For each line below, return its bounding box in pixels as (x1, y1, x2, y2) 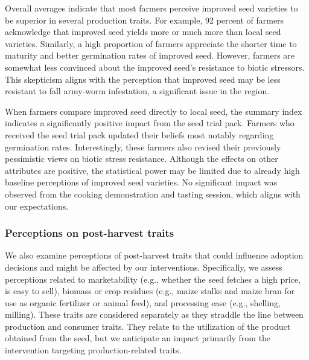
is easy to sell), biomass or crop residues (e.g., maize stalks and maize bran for (5, 284, 295, 297)
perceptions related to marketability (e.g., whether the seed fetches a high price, (5, 272, 301, 285)
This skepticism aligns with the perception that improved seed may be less (5, 72, 281, 85)
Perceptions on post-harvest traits (5, 225, 174, 240)
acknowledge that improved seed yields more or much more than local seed (5, 25, 281, 38)
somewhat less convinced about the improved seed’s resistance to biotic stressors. (5, 60, 305, 73)
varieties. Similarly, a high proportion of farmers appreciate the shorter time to (5, 37, 297, 50)
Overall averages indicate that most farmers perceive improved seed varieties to (5, 2, 298, 14)
